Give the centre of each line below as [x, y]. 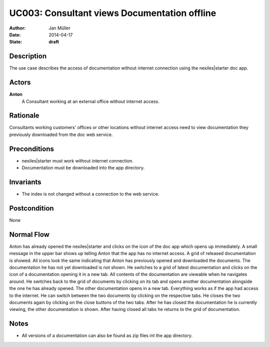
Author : [17, 28]
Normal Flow [29, 234]
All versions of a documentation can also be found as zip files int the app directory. [107, 335]
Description [28, 56]
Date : [15, 34]
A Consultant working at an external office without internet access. [90, 101]
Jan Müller [60, 28]
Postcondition [32, 208]
